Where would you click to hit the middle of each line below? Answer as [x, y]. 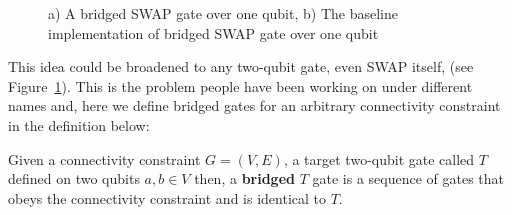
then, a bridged [244, 178]
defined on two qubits [74, 178]
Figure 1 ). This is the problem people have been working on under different [240, 85]
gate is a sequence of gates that [408, 178]
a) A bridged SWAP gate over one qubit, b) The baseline [223, 13]
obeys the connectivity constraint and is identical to [167, 197]
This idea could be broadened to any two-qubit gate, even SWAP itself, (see [241, 66]
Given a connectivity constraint [104, 158]
